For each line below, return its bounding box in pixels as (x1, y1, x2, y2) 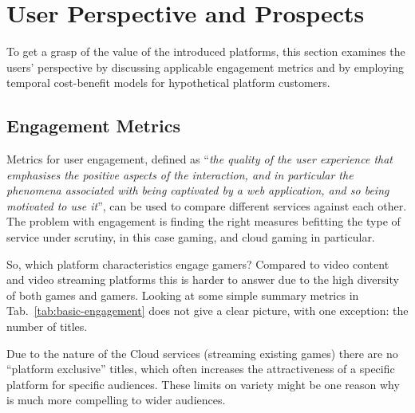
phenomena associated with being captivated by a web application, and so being (6, 182, 389, 199)
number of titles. (6, 318, 88, 335)
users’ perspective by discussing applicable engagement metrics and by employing (6, 58, 405, 75)
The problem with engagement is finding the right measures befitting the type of (6, 213, 401, 230)
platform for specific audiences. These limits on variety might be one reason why (6, 376, 400, 392)
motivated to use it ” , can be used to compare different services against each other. (6, 197, 407, 214)
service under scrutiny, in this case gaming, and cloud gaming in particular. (6, 229, 375, 246)
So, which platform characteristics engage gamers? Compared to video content (6, 255, 389, 272)
